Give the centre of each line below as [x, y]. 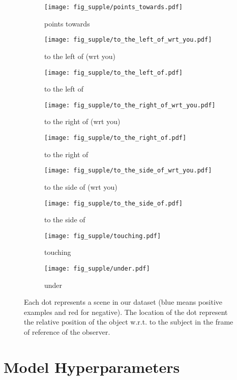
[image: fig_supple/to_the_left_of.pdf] [114, 72]
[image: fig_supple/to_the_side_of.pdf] [114, 203]
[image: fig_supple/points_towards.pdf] [114, 7]
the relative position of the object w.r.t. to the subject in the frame [129, 322]
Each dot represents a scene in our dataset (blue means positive [123, 302]
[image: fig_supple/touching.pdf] [103, 236]
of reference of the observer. [67, 332]
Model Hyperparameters [92, 367]
